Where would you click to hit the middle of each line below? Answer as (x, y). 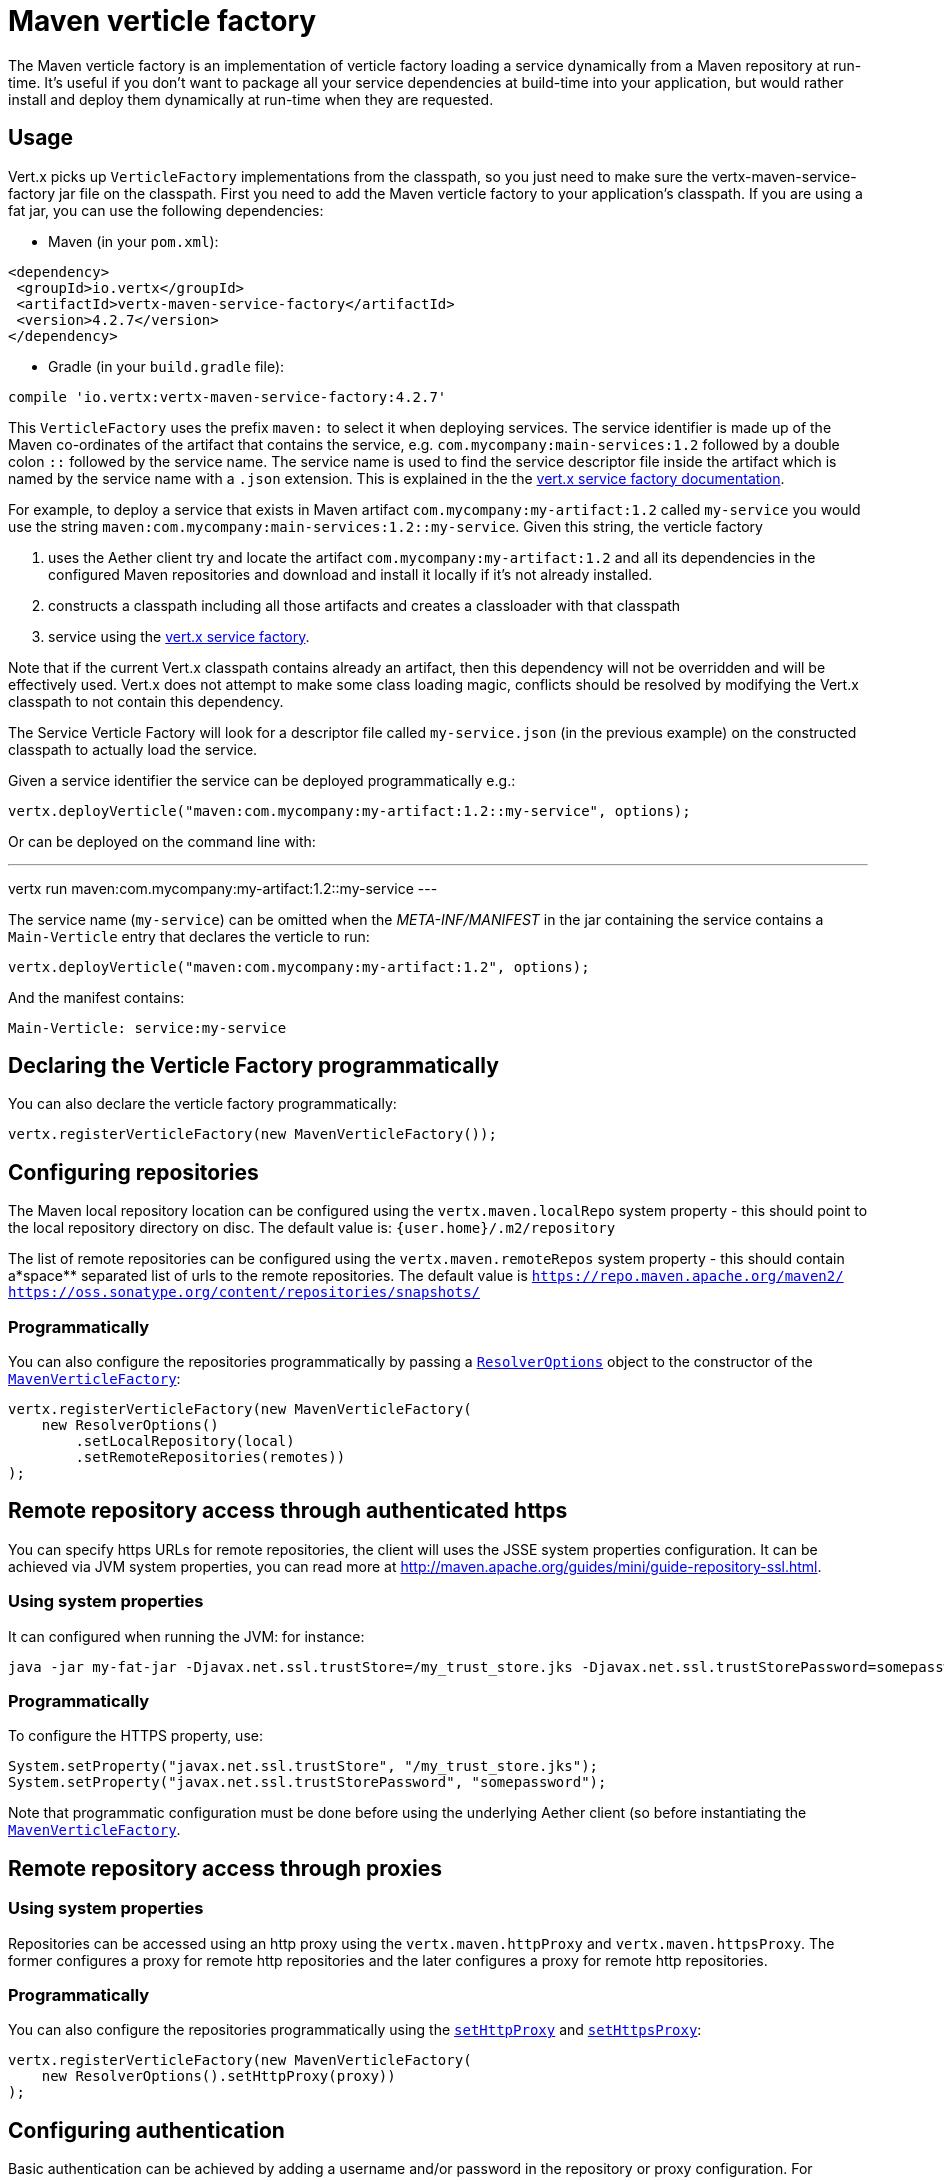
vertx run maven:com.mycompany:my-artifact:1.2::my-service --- (223, 888)
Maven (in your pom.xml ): (133, 241)
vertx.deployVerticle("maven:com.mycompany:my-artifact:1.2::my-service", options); (349, 810)
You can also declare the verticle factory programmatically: (202, 1104)
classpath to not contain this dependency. (146, 701)
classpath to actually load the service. (133, 749)
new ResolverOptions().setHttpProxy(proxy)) (218, 2076)
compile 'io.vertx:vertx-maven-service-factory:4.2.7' (227, 396)
